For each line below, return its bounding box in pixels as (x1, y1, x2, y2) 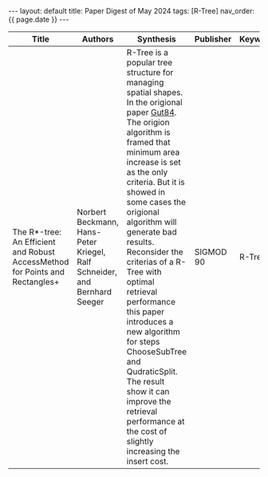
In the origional (126, 97, 183, 108)
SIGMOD (194, 246, 227, 257)
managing (126, 77, 164, 88)
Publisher (194, 34, 232, 45)
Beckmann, (77, 217, 120, 227)
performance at (126, 416, 185, 427)
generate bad (126, 227, 177, 237)
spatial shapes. (126, 87, 183, 97)
